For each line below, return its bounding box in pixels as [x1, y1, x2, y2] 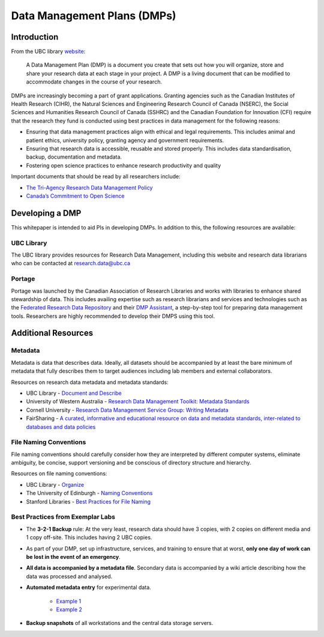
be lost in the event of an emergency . [26, 553, 121, 560]
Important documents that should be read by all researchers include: [11, 173, 181, 180]
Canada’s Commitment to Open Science [26, 192, 125, 200]
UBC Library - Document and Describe [26, 389, 122, 397]
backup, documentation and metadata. [26, 153, 122, 160]
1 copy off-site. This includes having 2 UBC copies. [26, 534, 152, 541]
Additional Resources [11, 328, 93, 338]
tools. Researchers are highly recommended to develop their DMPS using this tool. [11, 312, 215, 320]
